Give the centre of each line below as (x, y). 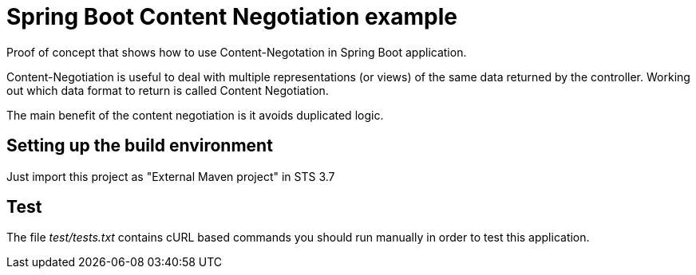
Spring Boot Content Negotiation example (232, 17)
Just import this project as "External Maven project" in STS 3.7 (171, 176)
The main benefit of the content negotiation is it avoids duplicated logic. (195, 115)
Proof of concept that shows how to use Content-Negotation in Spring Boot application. (237, 52)
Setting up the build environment (140, 146)
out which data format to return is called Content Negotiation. (168, 90)
